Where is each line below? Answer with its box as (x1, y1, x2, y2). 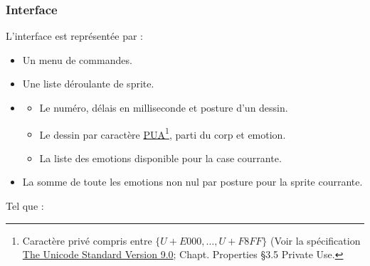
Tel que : (6, 198, 44, 213)
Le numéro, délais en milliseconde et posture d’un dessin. (39, 100, 288, 115)
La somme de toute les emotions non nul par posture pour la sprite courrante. (22, 174, 363, 189)
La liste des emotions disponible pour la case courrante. (39, 150, 282, 165)
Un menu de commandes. (22, 52, 132, 67)
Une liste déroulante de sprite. (22, 76, 154, 91)
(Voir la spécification (270, 233, 361, 248)
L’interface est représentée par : (6, 28, 143, 43)
